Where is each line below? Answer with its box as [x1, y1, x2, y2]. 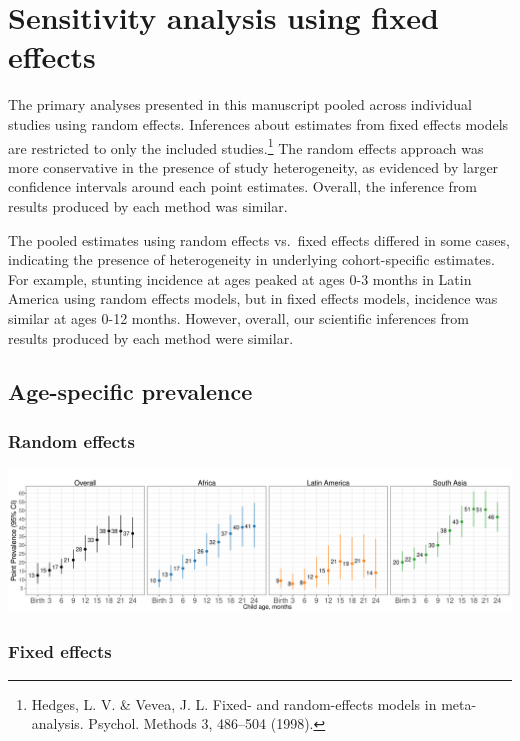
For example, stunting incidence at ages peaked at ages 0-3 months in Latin [8, 268, 472, 289]
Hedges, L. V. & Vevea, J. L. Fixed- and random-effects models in [31, 693, 437, 714]
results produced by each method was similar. [8, 195, 288, 216]
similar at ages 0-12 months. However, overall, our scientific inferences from [8, 307, 470, 328]
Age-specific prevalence [8, 376, 253, 407]
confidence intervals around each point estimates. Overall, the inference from [8, 176, 478, 197]
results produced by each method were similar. [8, 327, 294, 348]
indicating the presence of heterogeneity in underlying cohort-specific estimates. [8, 249, 495, 270]
